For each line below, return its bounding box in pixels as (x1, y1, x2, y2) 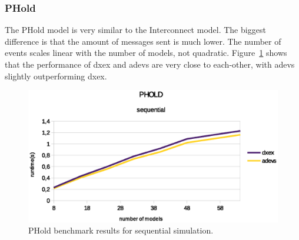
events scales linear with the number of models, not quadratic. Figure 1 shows (5, 46, 287, 59)
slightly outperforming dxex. (5, 69, 107, 82)
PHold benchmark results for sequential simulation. (28, 224, 214, 236)
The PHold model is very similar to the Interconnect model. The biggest (5, 24, 266, 36)
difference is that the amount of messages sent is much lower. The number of (5, 35, 281, 47)
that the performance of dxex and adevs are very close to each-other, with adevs (5, 58, 295, 70)
